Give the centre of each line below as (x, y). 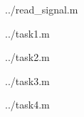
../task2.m (27, 57)
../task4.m (27, 105)
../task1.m (27, 33)
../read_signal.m (42, 9)
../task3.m (27, 80)
